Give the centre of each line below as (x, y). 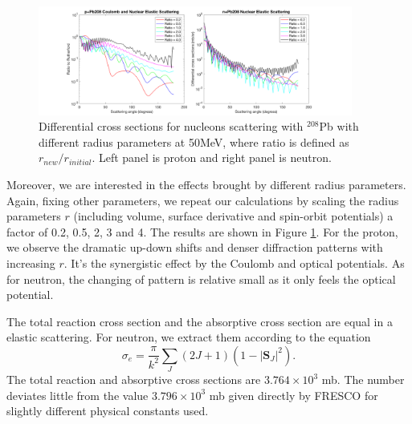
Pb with (339, 126)
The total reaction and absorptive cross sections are (134, 380)
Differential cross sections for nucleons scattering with (171, 126)
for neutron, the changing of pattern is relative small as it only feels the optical (201, 279)
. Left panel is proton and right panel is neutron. (212, 157)
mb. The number (363, 380)
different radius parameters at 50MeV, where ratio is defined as (194, 141)
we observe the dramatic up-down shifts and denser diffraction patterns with (195, 247)
